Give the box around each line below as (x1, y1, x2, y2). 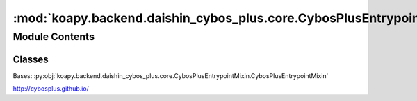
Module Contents (13, 30, 95, 43)
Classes (13, 53, 49, 65)
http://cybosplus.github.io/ (13, 84, 90, 93)
